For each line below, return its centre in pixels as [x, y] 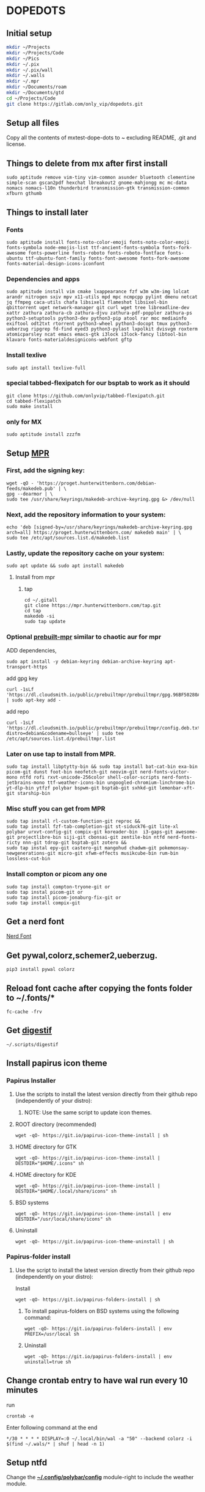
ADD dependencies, [31, 650]
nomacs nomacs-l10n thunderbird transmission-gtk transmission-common [98, 188]
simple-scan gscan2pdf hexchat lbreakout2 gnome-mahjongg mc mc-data [97, 183]
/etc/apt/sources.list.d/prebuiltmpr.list [61, 739]
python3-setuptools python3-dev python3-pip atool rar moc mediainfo [97, 318]
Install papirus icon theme [57, 1063]
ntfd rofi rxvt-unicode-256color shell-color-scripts [90, 777]
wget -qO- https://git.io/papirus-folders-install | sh [88, 1300]
